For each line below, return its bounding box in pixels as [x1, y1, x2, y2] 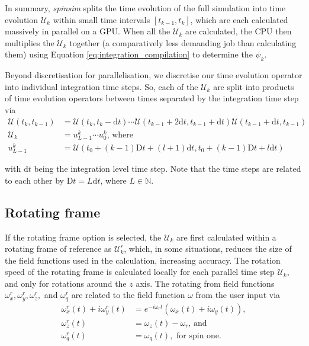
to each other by [5, 174, 64, 186]
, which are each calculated [190, 13, 288, 25]
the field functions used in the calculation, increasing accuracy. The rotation [5, 254, 281, 266]
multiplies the [5, 36, 54, 49]
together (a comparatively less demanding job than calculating [69, 36, 297, 49]
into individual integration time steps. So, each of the [5, 80, 198, 92]
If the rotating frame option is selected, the [5, 230, 162, 243]
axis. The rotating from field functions [136, 277, 275, 289]
